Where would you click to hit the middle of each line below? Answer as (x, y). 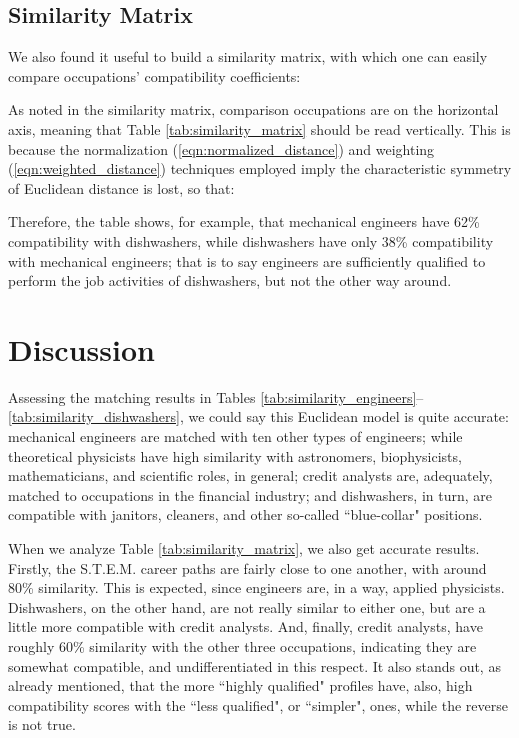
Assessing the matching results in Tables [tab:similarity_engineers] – (216, 396)
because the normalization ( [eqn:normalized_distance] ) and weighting (221, 148)
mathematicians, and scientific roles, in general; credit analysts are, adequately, (250, 475)
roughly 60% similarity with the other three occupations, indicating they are (242, 645)
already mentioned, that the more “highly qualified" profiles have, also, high (240, 685)
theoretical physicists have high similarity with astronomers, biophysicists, (235, 455)
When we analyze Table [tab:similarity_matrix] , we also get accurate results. (244, 548)
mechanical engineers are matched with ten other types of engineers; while (235, 436)
